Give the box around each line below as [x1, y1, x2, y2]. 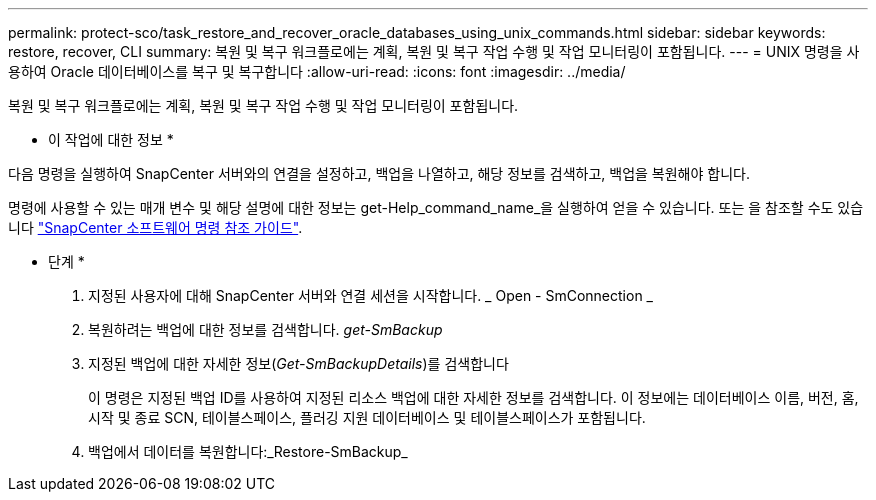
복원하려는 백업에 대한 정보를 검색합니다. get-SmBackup [88, 321, 443, 338]
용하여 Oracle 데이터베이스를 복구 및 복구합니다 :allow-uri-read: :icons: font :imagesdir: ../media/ [8, 63, 626, 80]
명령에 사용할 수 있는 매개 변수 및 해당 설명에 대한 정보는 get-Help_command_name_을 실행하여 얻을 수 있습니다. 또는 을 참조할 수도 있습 [8, 199, 864, 216]
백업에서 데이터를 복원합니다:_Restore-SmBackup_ [88, 443, 408, 460]
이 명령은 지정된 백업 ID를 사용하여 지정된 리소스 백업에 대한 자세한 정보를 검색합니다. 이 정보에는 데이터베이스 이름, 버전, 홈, [88, 389, 859, 406]
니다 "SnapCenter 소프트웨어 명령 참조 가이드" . [8, 219, 303, 236]
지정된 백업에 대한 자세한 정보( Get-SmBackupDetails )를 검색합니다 [88, 355, 509, 372]
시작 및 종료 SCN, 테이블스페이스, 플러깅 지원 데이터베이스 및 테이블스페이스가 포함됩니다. [88, 409, 646, 426]
